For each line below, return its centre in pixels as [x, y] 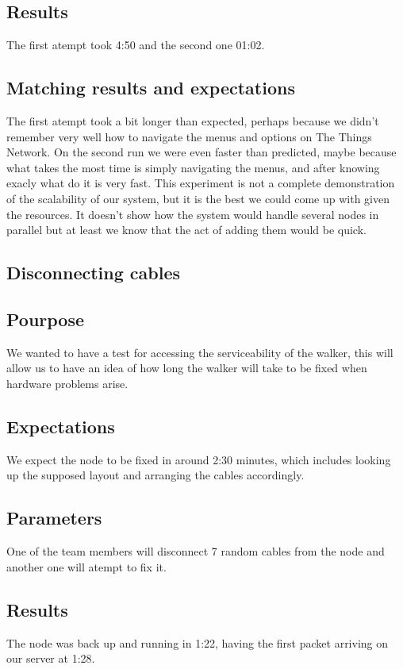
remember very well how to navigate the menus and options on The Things [189, 136]
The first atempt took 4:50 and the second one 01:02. [136, 45]
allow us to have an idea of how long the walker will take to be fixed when [187, 368]
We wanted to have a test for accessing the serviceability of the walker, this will [200, 352]
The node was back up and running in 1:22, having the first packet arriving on [198, 642]
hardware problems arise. [67, 383]
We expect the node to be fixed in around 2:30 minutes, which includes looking [199, 459]
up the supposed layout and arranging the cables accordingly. [155, 475]
